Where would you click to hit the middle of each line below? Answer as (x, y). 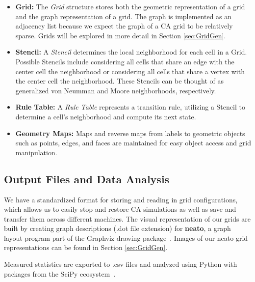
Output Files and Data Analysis (87, 179)
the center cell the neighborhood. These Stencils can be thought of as (119, 81)
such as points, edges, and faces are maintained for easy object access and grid (133, 143)
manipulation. (36, 152)
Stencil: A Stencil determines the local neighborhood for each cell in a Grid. (131, 52)
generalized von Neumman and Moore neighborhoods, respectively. (116, 90)
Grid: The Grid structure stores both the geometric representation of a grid (130, 6)
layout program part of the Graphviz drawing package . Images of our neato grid (126, 238)
